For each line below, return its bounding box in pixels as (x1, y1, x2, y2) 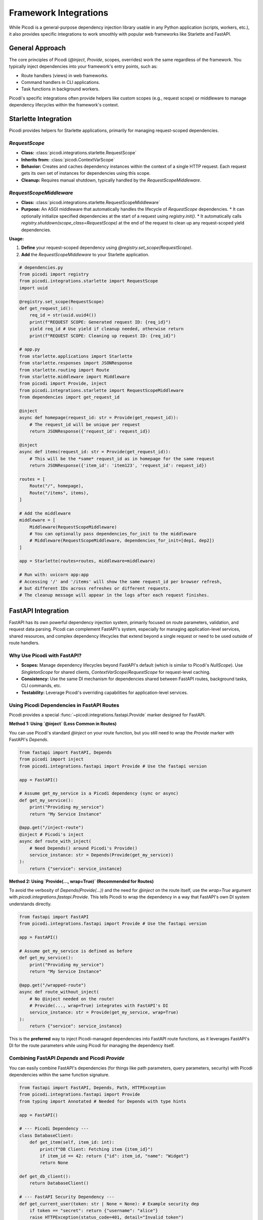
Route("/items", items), (29, 490, 89, 495)
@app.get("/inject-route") (19, 825, 84, 831)
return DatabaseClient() (29, 1180, 89, 1186)
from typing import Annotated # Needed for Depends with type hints (19, 1098, 187, 1104)
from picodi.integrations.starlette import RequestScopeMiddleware (19, 387, 184, 393)
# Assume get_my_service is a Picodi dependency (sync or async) (19, 791, 179, 796)
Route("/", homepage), (29, 483, 84, 489)
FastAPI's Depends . (9, 737, 49, 743)
